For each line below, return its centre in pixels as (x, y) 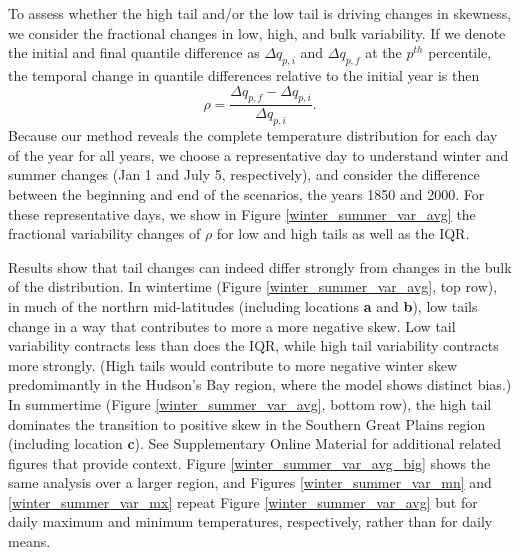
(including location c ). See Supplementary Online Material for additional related (255, 443)
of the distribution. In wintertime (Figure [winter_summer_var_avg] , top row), (253, 286)
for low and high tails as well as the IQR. (343, 233)
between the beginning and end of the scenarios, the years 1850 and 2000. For (246, 193)
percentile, (460, 52)
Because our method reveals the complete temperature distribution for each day (253, 135)
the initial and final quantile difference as (134, 52)
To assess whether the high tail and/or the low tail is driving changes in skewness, (260, 13)
